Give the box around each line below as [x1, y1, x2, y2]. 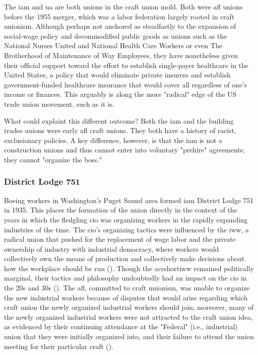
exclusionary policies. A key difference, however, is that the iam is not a [4, 135, 222, 145]
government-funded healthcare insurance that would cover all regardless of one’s [4, 79, 247, 89]
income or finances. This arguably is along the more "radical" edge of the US [4, 89, 237, 99]
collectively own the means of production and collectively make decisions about [4, 253, 245, 264]
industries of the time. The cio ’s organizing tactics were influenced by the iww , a [4, 224, 249, 234]
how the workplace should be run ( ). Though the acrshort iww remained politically [4, 263, 254, 273]
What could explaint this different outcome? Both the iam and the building [4, 115, 234, 126]
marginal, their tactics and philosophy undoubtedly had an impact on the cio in [4, 273, 247, 283]
